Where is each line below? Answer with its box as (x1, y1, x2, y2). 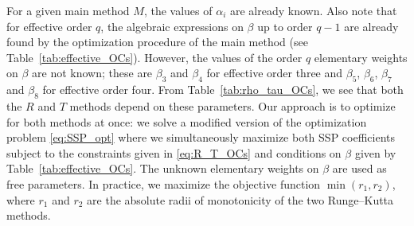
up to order (257, 18, 313, 34)
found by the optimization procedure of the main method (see (6, 33, 308, 50)
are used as (332, 160, 387, 177)
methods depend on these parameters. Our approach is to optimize (69, 97, 396, 114)
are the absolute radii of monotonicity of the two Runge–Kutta (87, 191, 394, 208)
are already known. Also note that (229, 2, 397, 18)
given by (354, 144, 396, 161)
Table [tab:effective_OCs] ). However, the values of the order (6, 49, 303, 65)
